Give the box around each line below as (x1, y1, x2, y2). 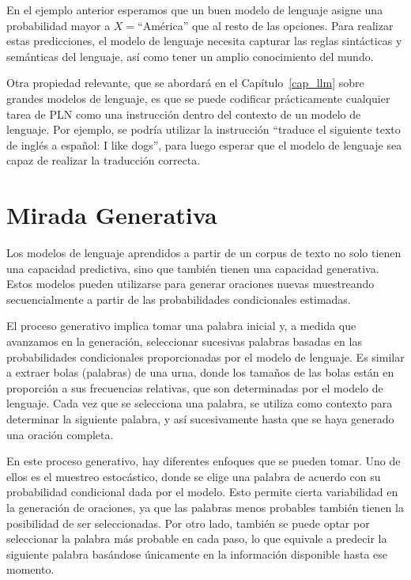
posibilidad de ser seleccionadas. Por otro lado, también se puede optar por (6, 514, 370, 531)
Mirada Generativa (6, 199, 217, 231)
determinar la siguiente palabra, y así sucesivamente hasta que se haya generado (6, 411, 394, 426)
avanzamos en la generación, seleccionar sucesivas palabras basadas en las (6, 333, 362, 350)
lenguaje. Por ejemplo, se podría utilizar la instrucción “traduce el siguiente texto (6, 121, 401, 138)
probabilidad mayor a (6, 17, 111, 33)
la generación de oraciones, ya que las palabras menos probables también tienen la (6, 498, 404, 515)
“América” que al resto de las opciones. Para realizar (138, 17, 394, 33)
